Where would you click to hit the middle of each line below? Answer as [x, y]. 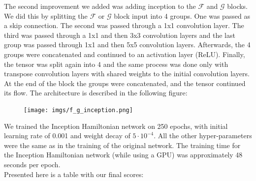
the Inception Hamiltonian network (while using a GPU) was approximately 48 [123, 155]
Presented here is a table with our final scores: [74, 174]
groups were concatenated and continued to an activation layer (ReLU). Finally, [125, 54]
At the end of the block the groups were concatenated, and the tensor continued [125, 83]
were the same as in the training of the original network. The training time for [122, 145]
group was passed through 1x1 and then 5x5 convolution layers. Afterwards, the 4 [127, 45]
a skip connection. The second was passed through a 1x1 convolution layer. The [124, 25]
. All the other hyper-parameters [203, 136]
